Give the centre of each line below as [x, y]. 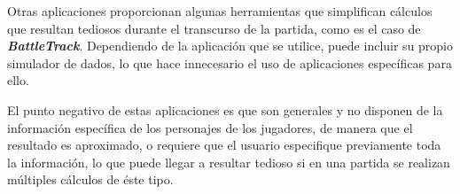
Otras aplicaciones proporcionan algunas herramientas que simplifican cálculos [220, 11]
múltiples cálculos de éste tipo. [90, 179]
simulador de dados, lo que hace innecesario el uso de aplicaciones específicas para [230, 62]
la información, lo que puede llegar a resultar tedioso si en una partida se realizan [229, 162]
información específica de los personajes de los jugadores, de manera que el [210, 127]
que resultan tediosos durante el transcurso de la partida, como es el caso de [214, 28]
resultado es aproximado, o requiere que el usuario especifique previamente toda [224, 145]
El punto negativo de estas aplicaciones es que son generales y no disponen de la [225, 109]
